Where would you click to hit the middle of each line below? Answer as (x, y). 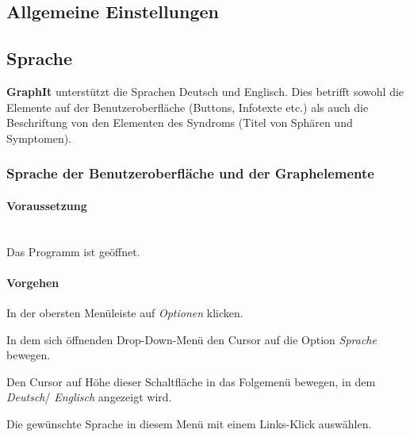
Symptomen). (39, 138)
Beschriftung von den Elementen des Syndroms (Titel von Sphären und (180, 123)
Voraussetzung (47, 205)
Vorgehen (33, 282)
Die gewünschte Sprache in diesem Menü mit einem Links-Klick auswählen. (189, 423)
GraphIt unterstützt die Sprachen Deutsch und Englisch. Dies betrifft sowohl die (205, 91)
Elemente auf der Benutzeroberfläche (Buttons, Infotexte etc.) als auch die (188, 107)
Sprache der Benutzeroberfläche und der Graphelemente (190, 173)
